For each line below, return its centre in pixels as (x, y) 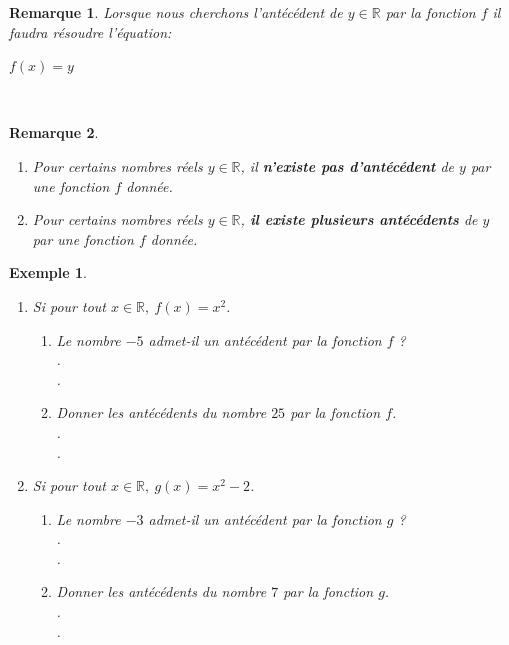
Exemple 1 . (48, 272)
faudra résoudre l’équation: (90, 31)
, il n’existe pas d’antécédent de (347, 165)
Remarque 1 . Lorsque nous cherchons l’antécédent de (176, 12)
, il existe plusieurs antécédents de (359, 219)
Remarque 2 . (54, 132)
